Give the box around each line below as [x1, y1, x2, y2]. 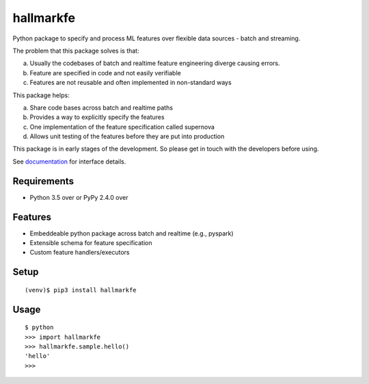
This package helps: [12, 91, 70, 99]
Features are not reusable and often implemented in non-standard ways [29, 79, 232, 87]
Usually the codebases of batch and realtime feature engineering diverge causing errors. [29, 59, 280, 68]
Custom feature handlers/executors [29, 248, 130, 257]
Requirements [12, 175, 74, 187]
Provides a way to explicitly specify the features [29, 113, 165, 121]
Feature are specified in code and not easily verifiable [29, 68, 181, 77]
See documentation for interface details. [12, 157, 126, 166]
